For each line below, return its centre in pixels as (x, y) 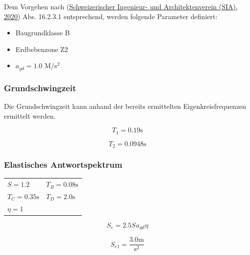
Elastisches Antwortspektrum (63, 165)
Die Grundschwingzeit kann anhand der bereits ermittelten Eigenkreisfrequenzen (125, 106)
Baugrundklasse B (43, 33)
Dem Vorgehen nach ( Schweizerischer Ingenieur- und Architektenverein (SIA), (121, 6)
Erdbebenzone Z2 (42, 49)
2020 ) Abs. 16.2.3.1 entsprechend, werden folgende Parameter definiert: (111, 16)
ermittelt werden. (30, 115)
